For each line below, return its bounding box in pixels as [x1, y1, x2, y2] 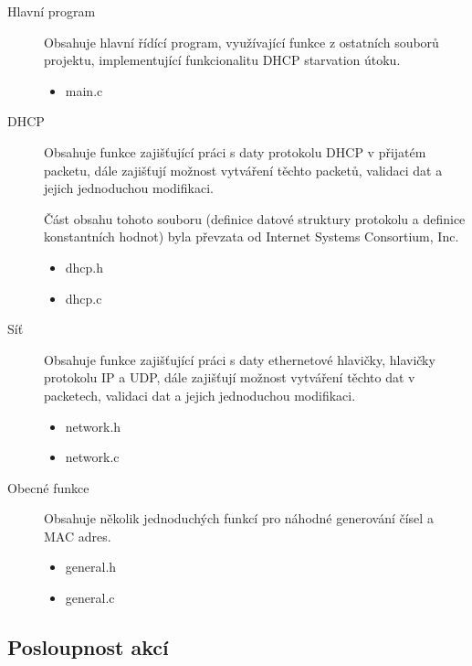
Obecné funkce [7, 478, 89, 497]
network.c [65, 447, 120, 467]
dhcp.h [65, 257, 104, 276]
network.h [65, 416, 121, 435]
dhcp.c [65, 288, 102, 307]
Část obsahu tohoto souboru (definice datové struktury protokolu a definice [44, 209, 466, 228]
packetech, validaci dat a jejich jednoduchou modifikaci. [44, 385, 356, 404]
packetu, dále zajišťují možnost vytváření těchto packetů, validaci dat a [44, 160, 443, 179]
